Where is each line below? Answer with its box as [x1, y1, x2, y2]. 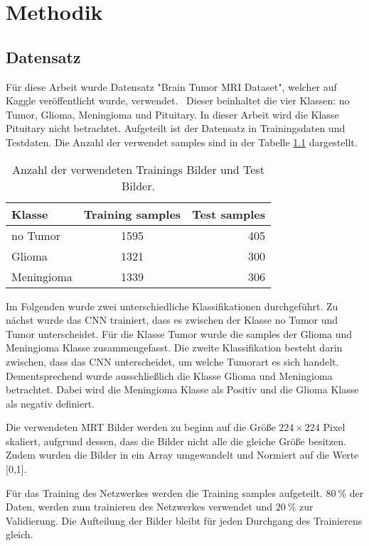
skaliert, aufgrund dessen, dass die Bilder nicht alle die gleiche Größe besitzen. [6, 433, 346, 448]
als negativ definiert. [6, 395, 95, 410]
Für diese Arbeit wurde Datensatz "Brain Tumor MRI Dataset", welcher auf [6, 79, 337, 94]
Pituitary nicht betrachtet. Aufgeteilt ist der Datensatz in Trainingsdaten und [6, 121, 346, 136]
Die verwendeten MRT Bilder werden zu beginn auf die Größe [6, 420, 276, 435]
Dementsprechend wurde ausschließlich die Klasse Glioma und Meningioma [6, 368, 333, 383]
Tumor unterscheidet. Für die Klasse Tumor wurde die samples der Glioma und [6, 326, 353, 341]
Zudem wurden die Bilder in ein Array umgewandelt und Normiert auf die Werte [6, 447, 359, 462]
